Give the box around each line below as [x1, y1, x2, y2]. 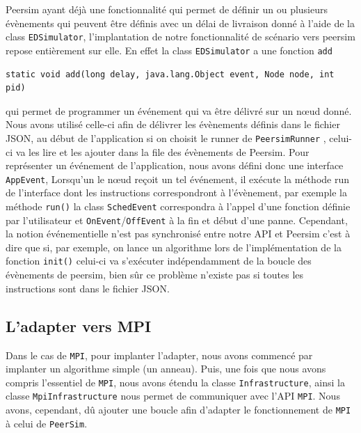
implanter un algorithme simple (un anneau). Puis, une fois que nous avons [6, 361, 326, 376]
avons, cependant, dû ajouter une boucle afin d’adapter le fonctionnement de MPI [6, 402, 351, 417]
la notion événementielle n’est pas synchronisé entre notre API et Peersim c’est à [6, 226, 351, 241]
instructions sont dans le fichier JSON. [6, 281, 170, 295]
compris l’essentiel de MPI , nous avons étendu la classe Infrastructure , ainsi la [6, 375, 345, 389]
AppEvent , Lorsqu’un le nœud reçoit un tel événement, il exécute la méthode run [6, 171, 349, 186]
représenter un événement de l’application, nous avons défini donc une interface [6, 158, 344, 173]
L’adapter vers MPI [6, 315, 152, 336]
